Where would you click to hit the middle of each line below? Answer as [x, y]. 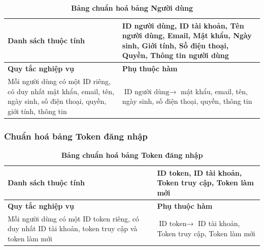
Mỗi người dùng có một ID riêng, [59, 81]
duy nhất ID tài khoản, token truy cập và [73, 228]
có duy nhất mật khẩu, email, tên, [61, 91]
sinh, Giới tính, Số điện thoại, [175, 45]
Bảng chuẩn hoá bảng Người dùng [132, 8]
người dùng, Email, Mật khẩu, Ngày [187, 35]
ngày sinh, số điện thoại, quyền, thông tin [187, 101]
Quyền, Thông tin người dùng [175, 55]
